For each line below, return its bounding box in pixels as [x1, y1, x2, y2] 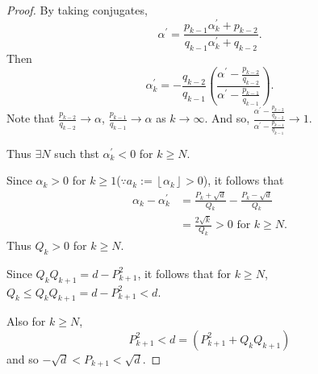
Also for [6, 313, 46, 330]
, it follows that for [137, 264, 232, 281]
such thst [54, 144, 99, 161]
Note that [6, 110, 55, 127]
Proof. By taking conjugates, [6, 2, 148, 18]
